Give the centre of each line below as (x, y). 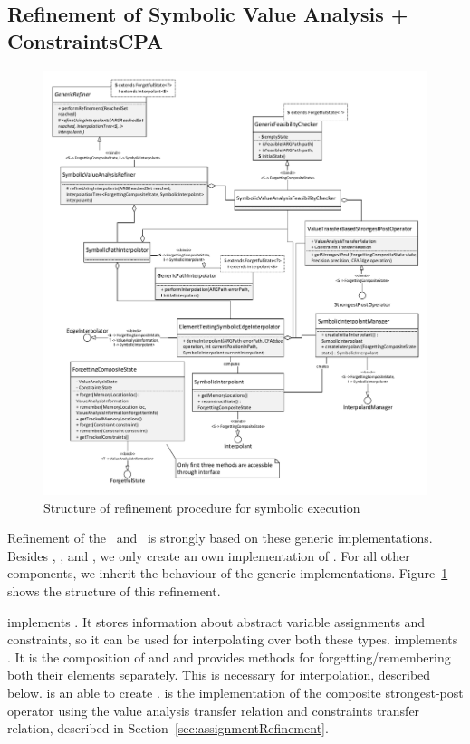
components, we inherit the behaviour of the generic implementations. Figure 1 (228, 573)
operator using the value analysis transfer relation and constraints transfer (214, 710)
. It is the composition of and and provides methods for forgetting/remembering (229, 657)
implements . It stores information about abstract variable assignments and (216, 621)
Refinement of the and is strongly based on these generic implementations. (220, 538)
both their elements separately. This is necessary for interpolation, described (219, 675)
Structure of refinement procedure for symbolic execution (202, 507)
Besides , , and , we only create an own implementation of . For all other (209, 555)
